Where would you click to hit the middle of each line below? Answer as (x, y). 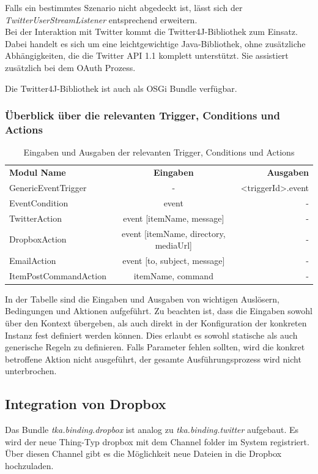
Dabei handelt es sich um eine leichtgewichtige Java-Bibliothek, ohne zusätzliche (155, 43)
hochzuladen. (29, 466)
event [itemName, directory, (173, 233)
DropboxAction (38, 239)
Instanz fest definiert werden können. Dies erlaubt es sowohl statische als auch (151, 335)
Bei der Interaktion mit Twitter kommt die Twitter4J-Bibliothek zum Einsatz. (151, 32)
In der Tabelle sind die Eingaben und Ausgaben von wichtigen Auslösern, (142, 299)
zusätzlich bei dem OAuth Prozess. (70, 67)
